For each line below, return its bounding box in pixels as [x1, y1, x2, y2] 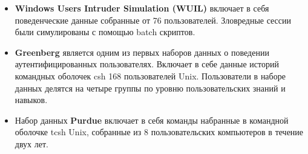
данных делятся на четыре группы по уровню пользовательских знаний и [15, 81, 286, 94]
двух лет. [15, 137, 48, 150]
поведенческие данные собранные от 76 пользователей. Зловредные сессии [15, 13, 292, 26]
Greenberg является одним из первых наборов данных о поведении [15, 45, 269, 58]
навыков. [15, 93, 48, 106]
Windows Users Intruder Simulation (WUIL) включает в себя [15, 2, 269, 14]
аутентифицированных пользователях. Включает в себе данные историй [15, 58, 279, 70]
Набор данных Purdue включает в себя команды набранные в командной [15, 113, 289, 126]
